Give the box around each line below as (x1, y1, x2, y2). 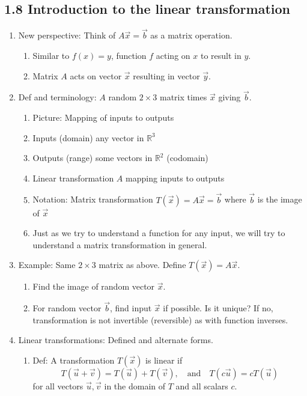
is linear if (145, 353, 183, 366)
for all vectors (32, 379, 84, 392)
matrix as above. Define (99, 258, 186, 271)
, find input (109, 302, 152, 314)
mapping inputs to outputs (126, 171, 225, 184)
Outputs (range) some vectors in (32, 151, 153, 164)
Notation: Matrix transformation (32, 193, 153, 206)
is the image (257, 193, 302, 206)
